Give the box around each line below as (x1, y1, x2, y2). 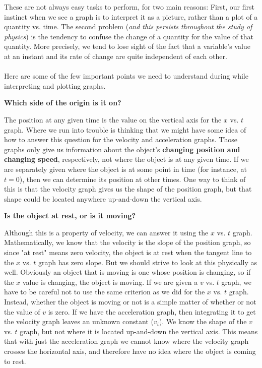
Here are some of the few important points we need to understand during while (4, 71, 248, 81)
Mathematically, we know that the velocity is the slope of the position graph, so (4, 237, 251, 248)
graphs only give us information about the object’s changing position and (4, 144, 240, 154)
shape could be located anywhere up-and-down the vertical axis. (4, 193, 202, 204)
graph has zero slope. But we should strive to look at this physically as (38, 257, 257, 267)
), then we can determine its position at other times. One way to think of (19, 173, 246, 184)
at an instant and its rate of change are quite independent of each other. (4, 50, 227, 61)
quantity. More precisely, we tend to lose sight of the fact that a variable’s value (4, 41, 250, 51)
